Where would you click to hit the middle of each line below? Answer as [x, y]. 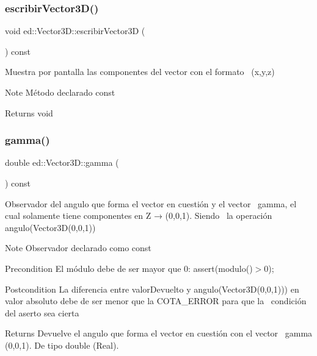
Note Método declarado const [60, 92]
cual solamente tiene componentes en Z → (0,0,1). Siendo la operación [139, 215]
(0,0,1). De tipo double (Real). [62, 345]
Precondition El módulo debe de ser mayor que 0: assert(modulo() [129, 268]
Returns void [29, 112]
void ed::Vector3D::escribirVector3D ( [75, 31]
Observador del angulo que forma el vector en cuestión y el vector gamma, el [151, 203]
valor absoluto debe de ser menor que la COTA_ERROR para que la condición [156, 301]
